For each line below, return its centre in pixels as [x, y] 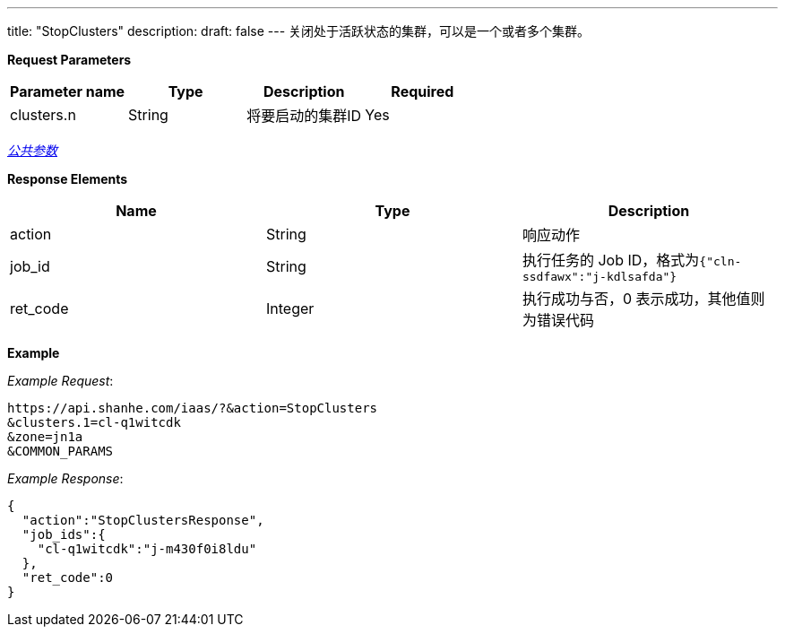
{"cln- [720, 261]
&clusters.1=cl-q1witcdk [94, 422]
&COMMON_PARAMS [60, 451]
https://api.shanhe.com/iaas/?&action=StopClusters [193, 408]
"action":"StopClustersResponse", [143, 520]
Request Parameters [69, 60]
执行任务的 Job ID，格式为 [611, 260]
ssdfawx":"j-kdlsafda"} [600, 277]
